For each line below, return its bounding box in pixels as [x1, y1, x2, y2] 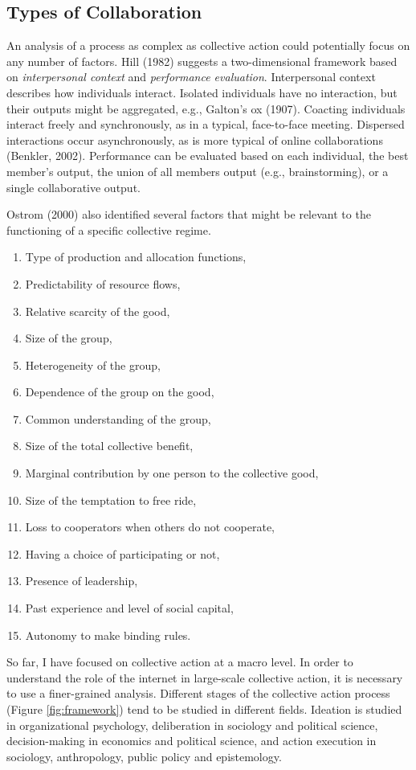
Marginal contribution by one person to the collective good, [25, 465, 319, 481]
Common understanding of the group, [25, 410, 211, 427]
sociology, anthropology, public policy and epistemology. [6, 747, 282, 764]
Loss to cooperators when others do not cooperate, [25, 518, 275, 535]
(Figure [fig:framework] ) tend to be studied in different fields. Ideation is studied [6, 701, 402, 718]
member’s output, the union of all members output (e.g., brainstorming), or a [6, 162, 389, 179]
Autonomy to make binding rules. [25, 626, 191, 643]
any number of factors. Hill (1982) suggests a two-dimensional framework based [6, 52, 398, 69]
